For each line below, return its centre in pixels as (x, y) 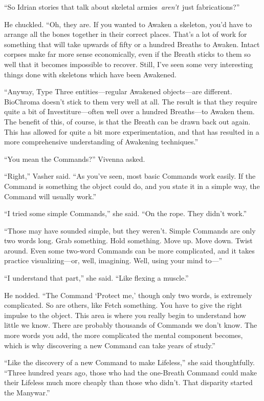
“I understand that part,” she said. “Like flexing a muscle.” (96, 278)
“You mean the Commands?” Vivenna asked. (75, 159)
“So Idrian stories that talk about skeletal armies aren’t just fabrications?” (122, 7)
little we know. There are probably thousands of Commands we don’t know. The (131, 325)
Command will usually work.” (50, 196)
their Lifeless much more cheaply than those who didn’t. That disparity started (128, 382)
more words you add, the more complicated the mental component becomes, (124, 335)
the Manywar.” (27, 392)
